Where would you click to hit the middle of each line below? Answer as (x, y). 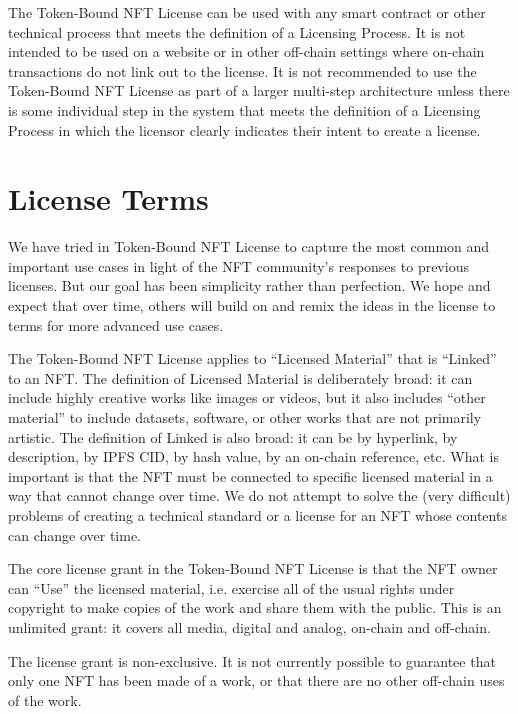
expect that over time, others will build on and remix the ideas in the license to (252, 305)
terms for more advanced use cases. (116, 324)
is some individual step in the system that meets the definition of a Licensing (244, 109)
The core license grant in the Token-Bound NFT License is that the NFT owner (253, 568)
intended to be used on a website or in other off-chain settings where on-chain (246, 51)
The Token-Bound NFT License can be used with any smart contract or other (247, 12)
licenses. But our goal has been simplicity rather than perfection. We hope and (249, 285)
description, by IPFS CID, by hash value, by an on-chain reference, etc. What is (253, 456)
